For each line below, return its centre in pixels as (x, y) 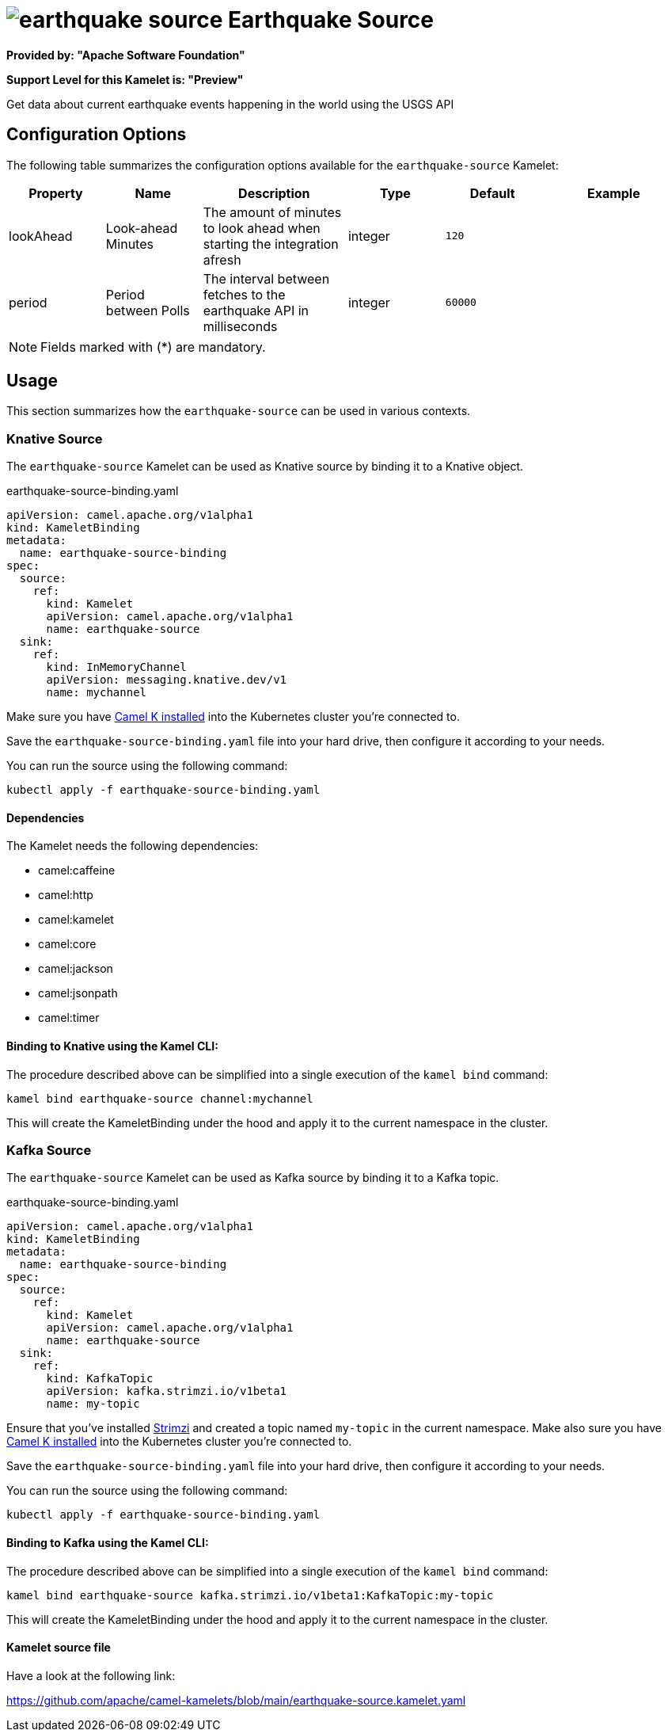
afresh (222, 259)
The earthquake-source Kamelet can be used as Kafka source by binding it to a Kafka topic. (253, 1178)
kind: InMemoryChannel (116, 667)
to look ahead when (262, 228)
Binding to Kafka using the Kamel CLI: (108, 1542)
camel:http (66, 895)
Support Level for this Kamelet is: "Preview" (125, 79)
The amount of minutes (272, 212)
